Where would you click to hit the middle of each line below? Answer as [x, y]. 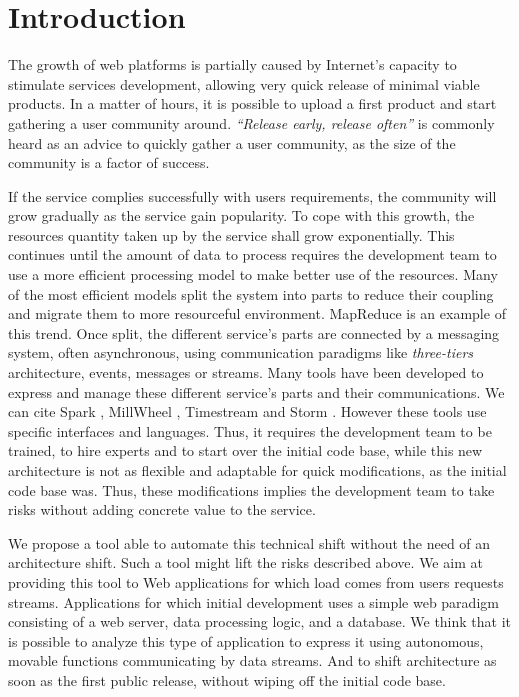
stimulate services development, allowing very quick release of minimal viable [244, 83]
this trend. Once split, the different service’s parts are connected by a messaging [254, 332]
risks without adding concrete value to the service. [162, 509]
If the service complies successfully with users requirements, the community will [252, 195]
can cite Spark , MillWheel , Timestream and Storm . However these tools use [247, 411]
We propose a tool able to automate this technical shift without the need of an [249, 542]
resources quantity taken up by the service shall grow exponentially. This [231, 234]
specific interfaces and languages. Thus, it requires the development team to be [250, 430]
